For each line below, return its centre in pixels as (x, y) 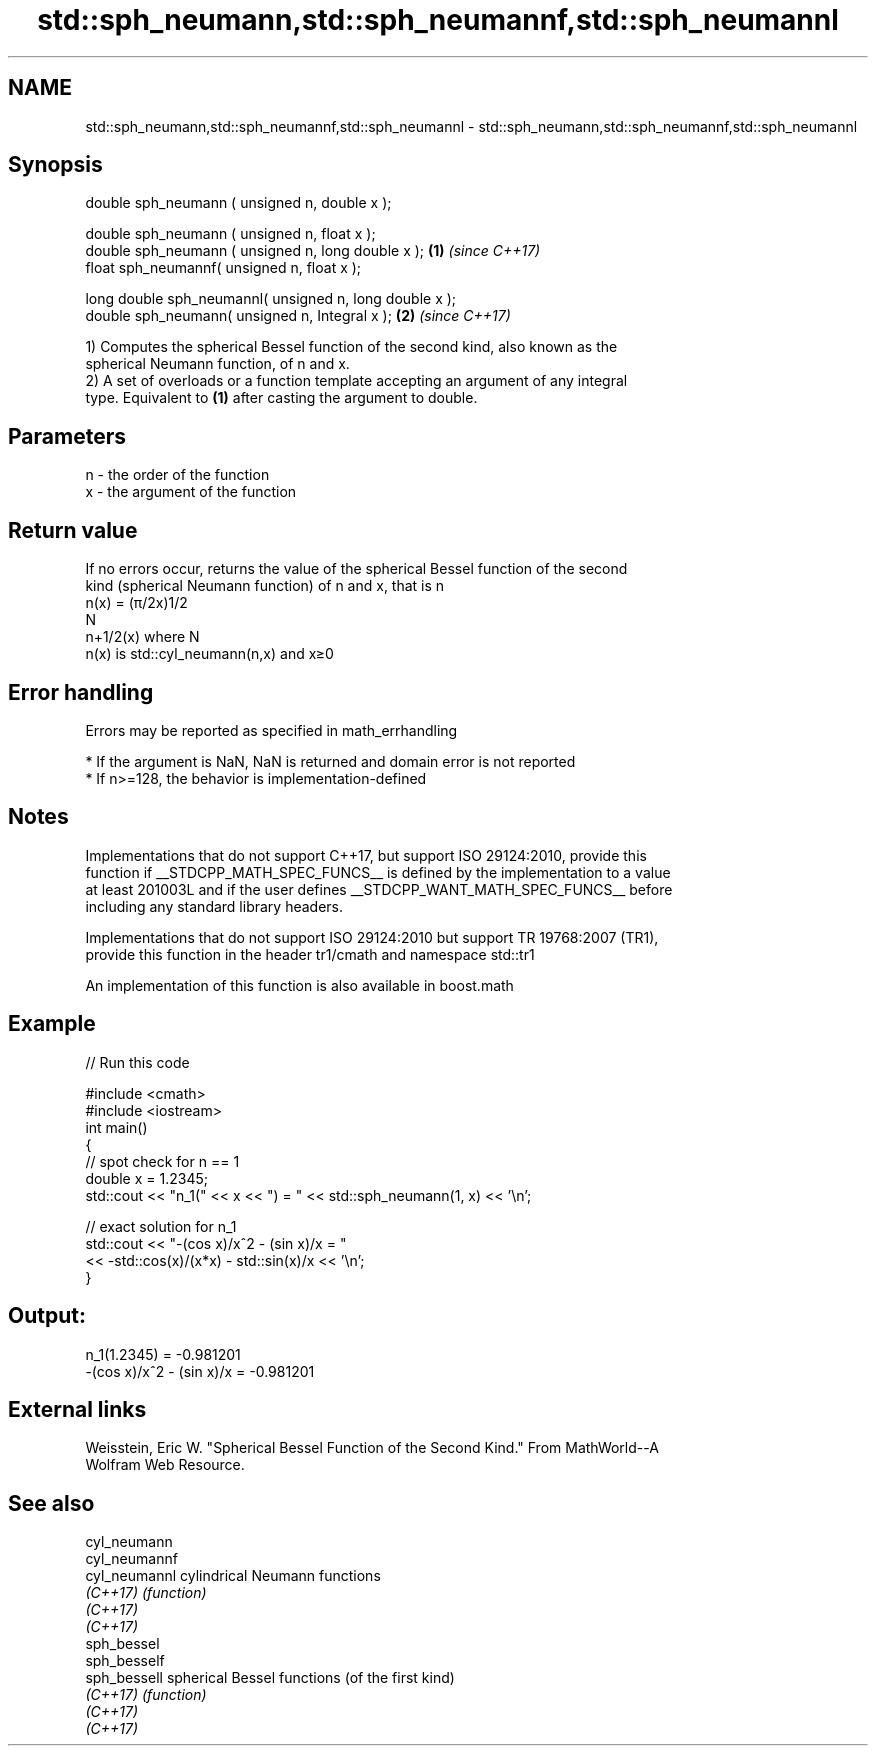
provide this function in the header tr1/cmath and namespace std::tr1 (310, 954)
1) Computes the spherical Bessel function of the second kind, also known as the (351, 347)
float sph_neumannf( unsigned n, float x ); (223, 268)
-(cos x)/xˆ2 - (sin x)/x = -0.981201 (200, 1371)
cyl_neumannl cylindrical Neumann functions (233, 1576)
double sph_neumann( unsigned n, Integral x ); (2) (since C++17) (298, 316)
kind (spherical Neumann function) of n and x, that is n (265, 586)
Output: (47, 1316)
